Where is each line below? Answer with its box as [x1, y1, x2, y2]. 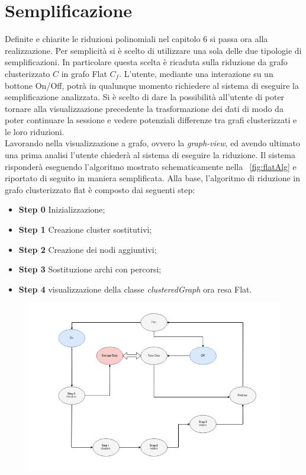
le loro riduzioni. [5, 125, 65, 137]
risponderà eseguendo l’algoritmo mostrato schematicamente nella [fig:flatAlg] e [5, 160, 297, 172]
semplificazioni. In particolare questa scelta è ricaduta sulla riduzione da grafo [5, 56, 288, 68]
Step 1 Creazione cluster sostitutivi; [18, 223, 152, 236]
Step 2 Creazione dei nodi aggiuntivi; [18, 243, 157, 255]
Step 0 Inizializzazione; [18, 203, 105, 216]
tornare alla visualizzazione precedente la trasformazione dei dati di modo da [5, 102, 284, 114]
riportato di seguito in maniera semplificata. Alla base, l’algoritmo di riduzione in [5, 172, 301, 184]
